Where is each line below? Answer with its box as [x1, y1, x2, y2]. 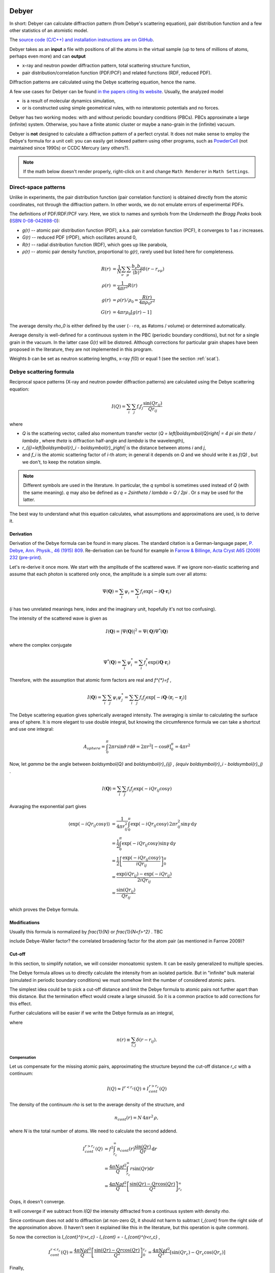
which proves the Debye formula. [9, 906, 79, 912]
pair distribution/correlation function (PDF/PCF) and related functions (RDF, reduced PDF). [22, 69, 212, 76]
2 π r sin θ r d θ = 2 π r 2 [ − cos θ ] [108, 742, 172, 750]
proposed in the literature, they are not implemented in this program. [9, 346, 153, 352]
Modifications [9, 919, 40, 925]
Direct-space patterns [9, 183, 66, 190]
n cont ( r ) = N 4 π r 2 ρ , [114, 1114, 159, 1122]
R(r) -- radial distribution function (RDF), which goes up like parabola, [22, 241, 168, 247]
